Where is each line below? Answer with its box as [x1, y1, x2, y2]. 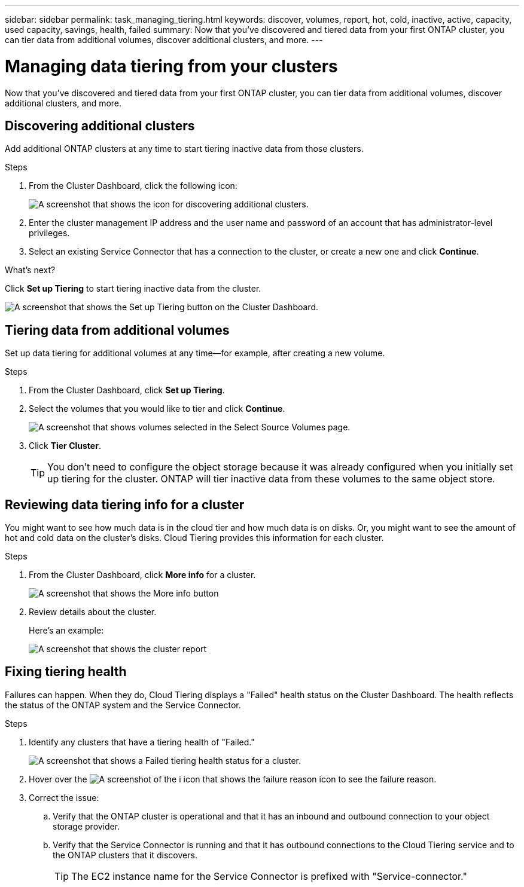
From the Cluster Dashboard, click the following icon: [29, 181, 237, 191]
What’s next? [5, 265, 56, 276]
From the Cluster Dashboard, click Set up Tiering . [29, 385, 225, 396]
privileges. [29, 228, 70, 238]
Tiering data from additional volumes [5, 322, 230, 338]
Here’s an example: [29, 625, 104, 636]
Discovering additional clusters [5, 118, 195, 133]
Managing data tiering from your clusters [5, 56, 338, 77]
